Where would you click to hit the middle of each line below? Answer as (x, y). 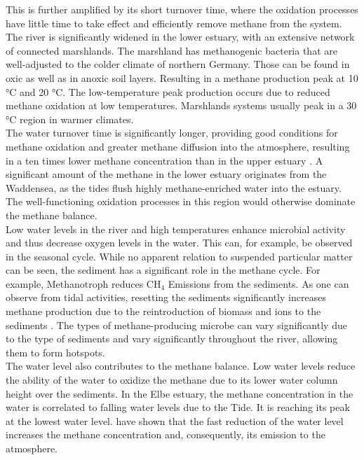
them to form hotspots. (55, 352)
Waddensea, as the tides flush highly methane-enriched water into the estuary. (174, 187)
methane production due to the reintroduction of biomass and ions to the (163, 311)
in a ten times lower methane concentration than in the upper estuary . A (164, 160)
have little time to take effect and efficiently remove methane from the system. (174, 23)
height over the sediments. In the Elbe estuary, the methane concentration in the (180, 393)
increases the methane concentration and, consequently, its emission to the (166, 434)
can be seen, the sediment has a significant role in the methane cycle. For (163, 270)
